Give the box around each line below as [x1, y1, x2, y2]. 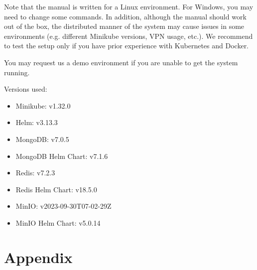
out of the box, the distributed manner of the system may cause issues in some [4, 21, 245, 31]
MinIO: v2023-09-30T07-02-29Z [15, 201, 112, 211]
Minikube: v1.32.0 [15, 100, 71, 111]
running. [4, 67, 30, 77]
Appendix [4, 247, 73, 267]
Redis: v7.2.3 [15, 167, 55, 178]
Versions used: [4, 84, 47, 94]
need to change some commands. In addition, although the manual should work [4, 11, 247, 21]
